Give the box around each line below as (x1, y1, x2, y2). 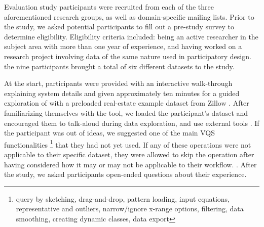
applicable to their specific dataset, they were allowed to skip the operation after (4, 149, 254, 159)
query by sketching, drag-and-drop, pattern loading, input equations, (16, 193, 230, 204)
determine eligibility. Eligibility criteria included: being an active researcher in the (4, 31, 258, 41)
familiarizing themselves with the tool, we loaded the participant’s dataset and (4, 107, 248, 118)
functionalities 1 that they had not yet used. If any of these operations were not (4, 138, 251, 150)
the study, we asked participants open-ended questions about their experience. (4, 169, 247, 179)
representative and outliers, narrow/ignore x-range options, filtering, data (16, 203, 244, 214)
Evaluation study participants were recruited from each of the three (4, 2, 214, 12)
